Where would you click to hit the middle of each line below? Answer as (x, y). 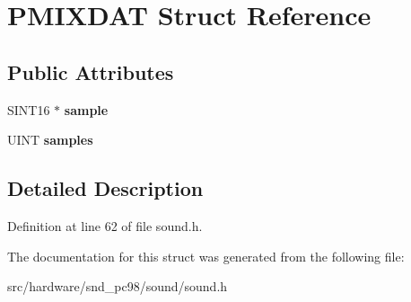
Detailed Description (105, 188)
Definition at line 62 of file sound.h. (105, 225)
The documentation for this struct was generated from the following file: (206, 256)
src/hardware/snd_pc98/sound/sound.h (118, 286)
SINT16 (29, 109)
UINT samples (50, 140)
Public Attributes (91, 71)
